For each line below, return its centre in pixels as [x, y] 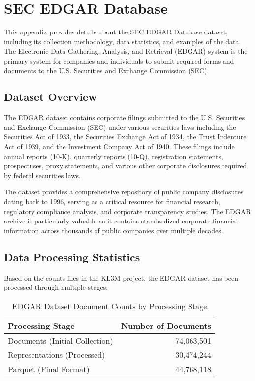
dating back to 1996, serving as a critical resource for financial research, [112, 202]
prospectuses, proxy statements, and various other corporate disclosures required [126, 166]
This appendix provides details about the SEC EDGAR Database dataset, [116, 32]
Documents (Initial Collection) [61, 340]
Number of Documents [166, 325]
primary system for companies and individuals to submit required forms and [119, 60]
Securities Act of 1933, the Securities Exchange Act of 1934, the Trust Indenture [125, 137]
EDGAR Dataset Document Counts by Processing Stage [110, 306]
